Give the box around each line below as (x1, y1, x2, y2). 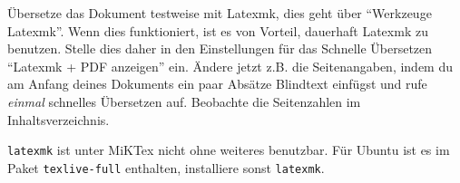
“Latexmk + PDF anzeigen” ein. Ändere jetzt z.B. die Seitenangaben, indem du (7, 56, 454, 75)
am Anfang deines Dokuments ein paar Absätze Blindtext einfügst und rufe (7, 74, 427, 93)
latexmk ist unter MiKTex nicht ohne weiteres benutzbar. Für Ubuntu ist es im (7, 140, 450, 159)
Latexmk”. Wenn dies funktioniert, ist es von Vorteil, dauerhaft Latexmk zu (7, 21, 428, 40)
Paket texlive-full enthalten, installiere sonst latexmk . (7, 158, 325, 177)
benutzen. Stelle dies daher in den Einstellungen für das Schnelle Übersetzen (7, 39, 433, 58)
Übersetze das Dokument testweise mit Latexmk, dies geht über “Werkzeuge (7, 4, 432, 22)
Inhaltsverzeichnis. (7, 110, 110, 129)
